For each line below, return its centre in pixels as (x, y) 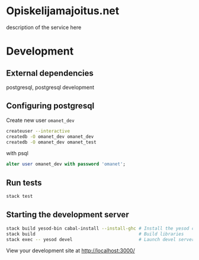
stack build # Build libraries (95, 234)
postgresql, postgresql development (50, 87)
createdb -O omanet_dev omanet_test (51, 142)
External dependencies (50, 73)
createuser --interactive (38, 131)
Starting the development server (68, 215)
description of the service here (44, 27)
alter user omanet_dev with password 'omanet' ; (66, 164)
